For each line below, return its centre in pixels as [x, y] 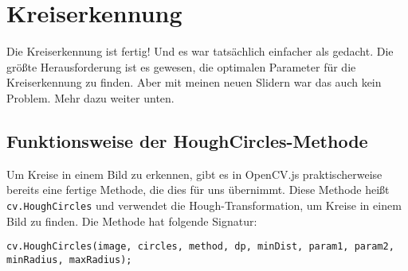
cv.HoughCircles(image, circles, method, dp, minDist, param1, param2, [200, 247]
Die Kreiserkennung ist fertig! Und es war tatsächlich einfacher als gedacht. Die [200, 51]
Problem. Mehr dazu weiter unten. [90, 97]
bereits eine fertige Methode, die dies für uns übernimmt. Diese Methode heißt [198, 190]
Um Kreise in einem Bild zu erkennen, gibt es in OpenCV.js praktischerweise [194, 174]
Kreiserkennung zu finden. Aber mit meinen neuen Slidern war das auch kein [194, 82]
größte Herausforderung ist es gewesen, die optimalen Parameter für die [181, 66]
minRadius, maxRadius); [69, 259]
